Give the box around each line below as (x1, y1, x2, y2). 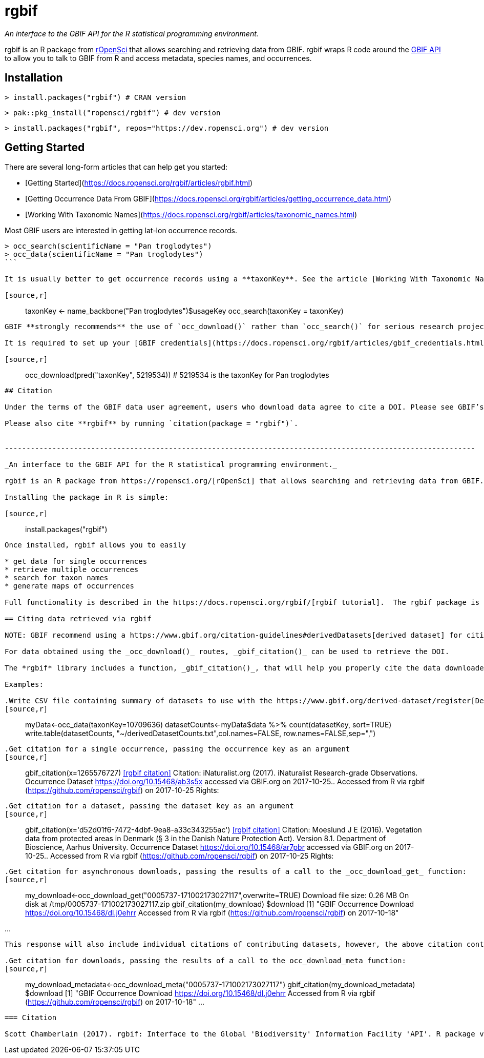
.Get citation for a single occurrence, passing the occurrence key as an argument (5, 745, 350, 754)
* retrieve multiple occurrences (5, 565, 139, 574)
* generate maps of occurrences (5, 582, 134, 591)
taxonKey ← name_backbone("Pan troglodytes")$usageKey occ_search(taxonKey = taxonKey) (25, 307, 344, 316)
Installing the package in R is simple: (5, 493, 169, 502)
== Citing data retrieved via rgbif (5, 615, 152, 623)
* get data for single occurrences (5, 557, 148, 566)
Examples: (5, 680, 44, 689)
